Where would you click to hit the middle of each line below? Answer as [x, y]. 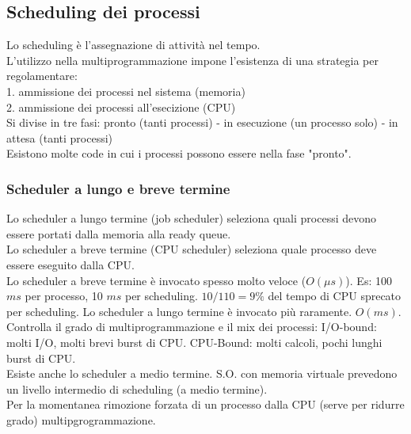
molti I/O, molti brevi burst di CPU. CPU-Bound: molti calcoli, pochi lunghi [194, 342]
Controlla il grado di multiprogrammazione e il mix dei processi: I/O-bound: [192, 327]
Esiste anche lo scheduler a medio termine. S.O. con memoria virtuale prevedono [202, 373]
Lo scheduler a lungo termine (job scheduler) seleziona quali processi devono [191, 218]
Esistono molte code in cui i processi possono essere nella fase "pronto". [179, 153]
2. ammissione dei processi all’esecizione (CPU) [121, 107]
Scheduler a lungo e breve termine [118, 188]
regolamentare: [42, 76]
